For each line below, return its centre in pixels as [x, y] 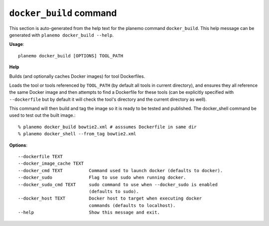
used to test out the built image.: [42, 115]
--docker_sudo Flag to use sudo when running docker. [102, 178]
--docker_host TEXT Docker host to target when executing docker [110, 199]
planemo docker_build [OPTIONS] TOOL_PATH [71, 56]
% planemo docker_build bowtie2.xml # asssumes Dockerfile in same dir [107, 127]
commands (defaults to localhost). [132, 205]
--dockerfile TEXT [41, 157]
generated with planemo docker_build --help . [62, 35]
